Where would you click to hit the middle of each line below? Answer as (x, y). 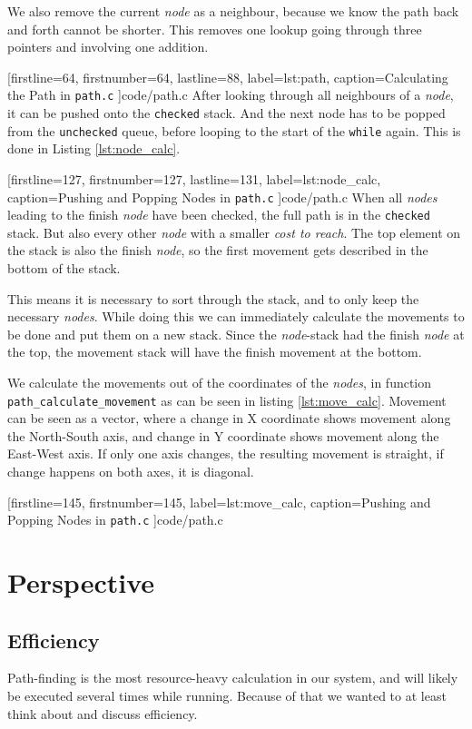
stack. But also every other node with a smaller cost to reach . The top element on (234, 232)
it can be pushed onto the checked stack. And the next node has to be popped (226, 113)
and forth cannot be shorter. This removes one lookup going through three (215, 29)
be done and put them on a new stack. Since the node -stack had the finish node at (236, 334)
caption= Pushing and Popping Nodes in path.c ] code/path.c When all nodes (222, 197)
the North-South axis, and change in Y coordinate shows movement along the (223, 435)
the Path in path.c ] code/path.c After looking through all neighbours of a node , (231, 95)
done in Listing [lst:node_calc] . (94, 148)
